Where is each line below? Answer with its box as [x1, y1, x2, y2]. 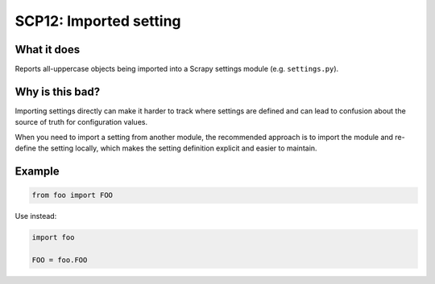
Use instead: [14, 212, 57, 221]
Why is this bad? [14, 84, 101, 98]
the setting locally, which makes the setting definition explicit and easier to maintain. [37, 143, 317, 153]
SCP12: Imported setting [14, 12, 181, 30]
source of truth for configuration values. [14, 117, 148, 127]
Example [14, 164, 60, 178]
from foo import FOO [31, 191, 113, 200]
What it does [14, 43, 81, 56]
